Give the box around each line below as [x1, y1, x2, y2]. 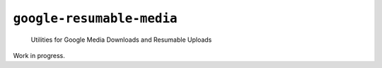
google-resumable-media [13, 11, 178, 26]
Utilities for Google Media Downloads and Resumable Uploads [30, 35, 212, 44]
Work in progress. [13, 51, 65, 59]
